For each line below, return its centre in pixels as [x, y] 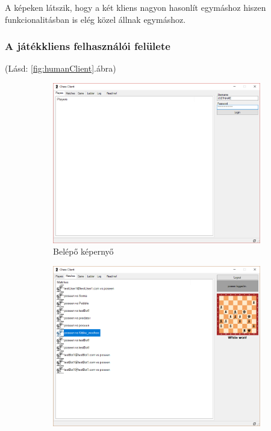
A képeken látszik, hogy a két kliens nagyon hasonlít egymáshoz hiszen [135, 7]
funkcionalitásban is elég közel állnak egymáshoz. [95, 19]
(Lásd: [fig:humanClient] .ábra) [61, 68]
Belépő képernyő [83, 251]
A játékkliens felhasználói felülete [88, 46]
